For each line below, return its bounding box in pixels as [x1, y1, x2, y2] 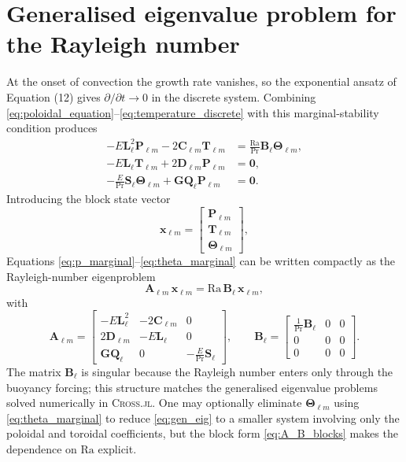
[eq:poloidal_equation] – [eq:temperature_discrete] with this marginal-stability [6, 104, 379, 120]
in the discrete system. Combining [151, 88, 316, 105]
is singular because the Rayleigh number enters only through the [81, 364, 393, 380]
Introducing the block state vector [6, 190, 171, 207]
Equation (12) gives [6, 88, 101, 105]
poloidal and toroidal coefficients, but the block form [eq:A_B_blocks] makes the [6, 425, 398, 442]
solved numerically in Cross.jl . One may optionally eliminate [6, 394, 302, 411]
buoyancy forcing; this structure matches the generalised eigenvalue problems [6, 379, 378, 395]
